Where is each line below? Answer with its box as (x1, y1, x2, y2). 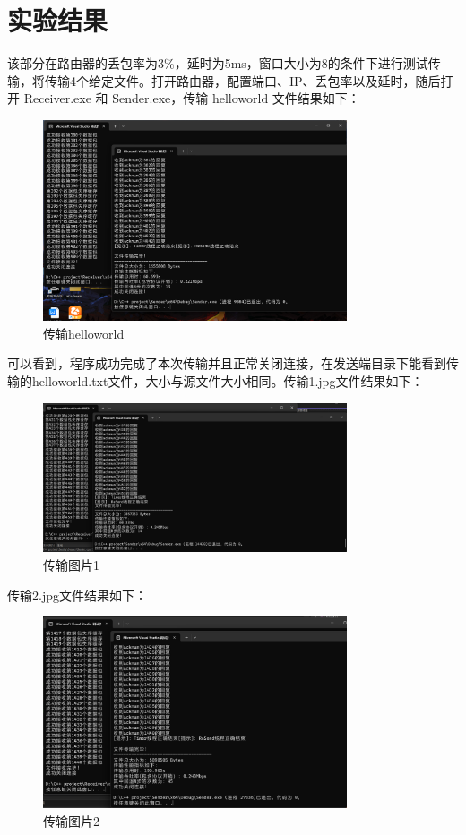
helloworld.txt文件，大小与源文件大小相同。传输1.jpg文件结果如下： (31, 371, 424, 390)
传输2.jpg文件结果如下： (7, 585, 147, 604)
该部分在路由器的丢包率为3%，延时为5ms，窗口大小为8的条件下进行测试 (7, 54, 428, 73)
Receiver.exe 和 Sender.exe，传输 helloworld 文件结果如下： (23, 89, 360, 108)
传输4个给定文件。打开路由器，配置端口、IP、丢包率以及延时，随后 (44, 71, 441, 90)
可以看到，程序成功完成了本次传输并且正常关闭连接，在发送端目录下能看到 (7, 354, 446, 373)
